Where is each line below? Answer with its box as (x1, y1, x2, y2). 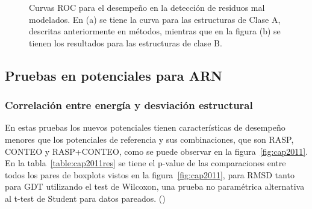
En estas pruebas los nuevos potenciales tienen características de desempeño (5, 121, 285, 134)
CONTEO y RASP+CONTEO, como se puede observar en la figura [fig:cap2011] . (5, 145, 308, 157)
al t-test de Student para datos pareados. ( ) (5, 192, 166, 204)
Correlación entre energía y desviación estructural (5, 98, 253, 113)
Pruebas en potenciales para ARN (5, 66, 222, 84)
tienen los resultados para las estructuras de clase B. (29, 36, 222, 49)
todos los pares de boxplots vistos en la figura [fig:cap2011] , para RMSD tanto (5, 168, 295, 181)
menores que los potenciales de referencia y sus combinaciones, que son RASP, (5, 133, 294, 145)
